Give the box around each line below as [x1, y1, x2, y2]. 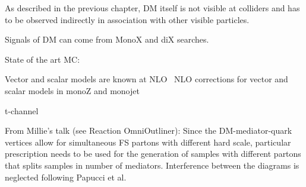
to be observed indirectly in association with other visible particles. [5, 13, 250, 25]
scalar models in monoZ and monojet [5, 84, 140, 96]
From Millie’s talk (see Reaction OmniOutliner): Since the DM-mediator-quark [5, 124, 292, 137]
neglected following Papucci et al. [5, 170, 127, 183]
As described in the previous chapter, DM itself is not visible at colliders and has [5, 2, 300, 14]
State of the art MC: [5, 53, 80, 65]
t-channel [5, 104, 39, 117]
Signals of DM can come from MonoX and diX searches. [5, 33, 209, 46]
